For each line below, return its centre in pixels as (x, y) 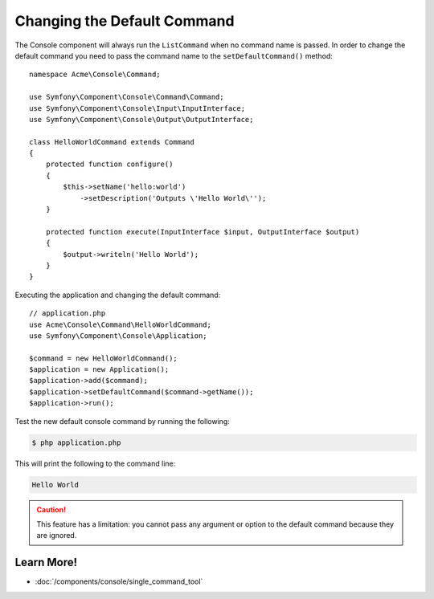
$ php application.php (76, 442)
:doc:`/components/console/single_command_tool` (119, 581)
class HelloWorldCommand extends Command (112, 142)
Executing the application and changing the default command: (118, 295)
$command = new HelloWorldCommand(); (104, 358)
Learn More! (46, 562)
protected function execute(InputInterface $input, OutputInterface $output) (203, 232)
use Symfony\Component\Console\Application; (119, 336)
